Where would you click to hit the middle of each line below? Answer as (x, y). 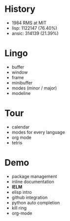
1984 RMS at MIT (29, 23)
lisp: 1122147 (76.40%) (34, 28)
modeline (21, 93)
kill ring (19, 208)
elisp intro (22, 192)
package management (34, 176)
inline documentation (33, 181)
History (20, 9)
